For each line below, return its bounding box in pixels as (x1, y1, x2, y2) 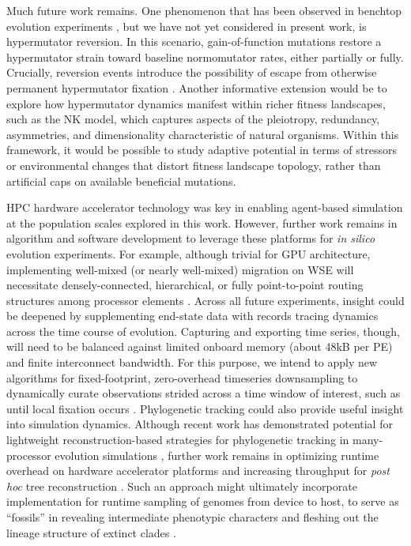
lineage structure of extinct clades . (6, 524, 176, 540)
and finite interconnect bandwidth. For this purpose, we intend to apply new (6, 354, 378, 371)
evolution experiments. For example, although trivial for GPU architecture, (6, 245, 371, 262)
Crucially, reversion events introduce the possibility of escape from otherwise (6, 64, 377, 81)
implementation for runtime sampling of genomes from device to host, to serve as (6, 493, 399, 510)
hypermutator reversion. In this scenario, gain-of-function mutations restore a (6, 33, 382, 50)
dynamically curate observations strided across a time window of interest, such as (6, 385, 401, 401)
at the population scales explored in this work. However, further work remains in (6, 214, 398, 231)
